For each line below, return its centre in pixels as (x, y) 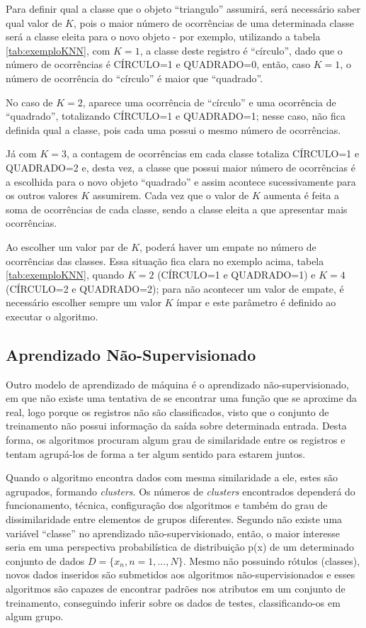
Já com (21, 153)
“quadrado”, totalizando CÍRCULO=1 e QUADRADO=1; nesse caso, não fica (176, 116)
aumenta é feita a (302, 195)
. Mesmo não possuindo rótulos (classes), (271, 560)
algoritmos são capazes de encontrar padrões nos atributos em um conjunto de (176, 588)
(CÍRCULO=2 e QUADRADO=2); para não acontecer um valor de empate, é (175, 288)
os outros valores (42, 195)
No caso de (29, 102)
